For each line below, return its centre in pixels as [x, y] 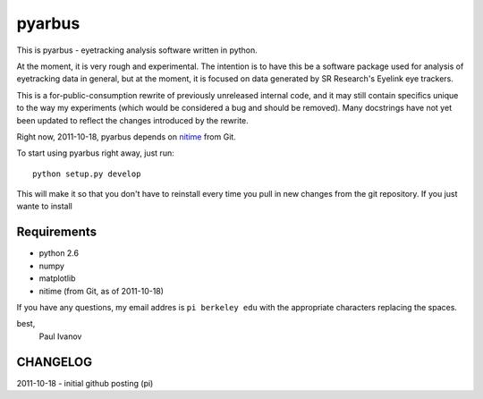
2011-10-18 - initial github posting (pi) [85, 383]
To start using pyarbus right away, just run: [95, 153]
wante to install [45, 207]
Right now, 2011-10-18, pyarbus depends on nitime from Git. [126, 136]
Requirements [57, 232]
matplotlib [57, 278]
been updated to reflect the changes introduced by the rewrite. [133, 120]
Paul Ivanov [60, 336]
